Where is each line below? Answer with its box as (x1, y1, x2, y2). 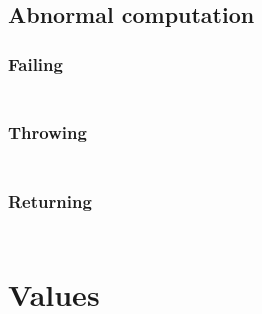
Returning (8, 189, 92, 214)
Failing (8, 51, 63, 76)
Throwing (8, 120, 87, 145)
